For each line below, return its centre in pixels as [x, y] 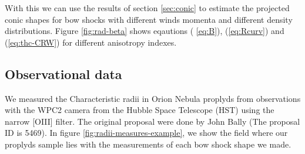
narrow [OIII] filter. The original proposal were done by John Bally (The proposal [152, 121]
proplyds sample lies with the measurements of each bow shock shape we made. [148, 144]
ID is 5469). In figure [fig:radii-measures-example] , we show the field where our [146, 133]
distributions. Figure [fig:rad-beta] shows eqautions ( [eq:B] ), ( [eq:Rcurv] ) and [145, 31]
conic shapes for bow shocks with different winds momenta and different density [149, 19]
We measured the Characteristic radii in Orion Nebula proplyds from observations [153, 98]
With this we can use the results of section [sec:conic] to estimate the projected [147, 8]
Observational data [63, 73]
